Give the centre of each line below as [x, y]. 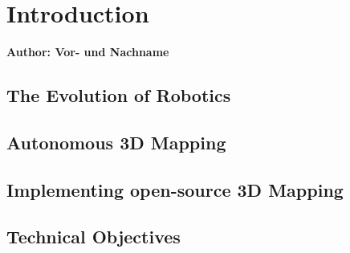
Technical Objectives [94, 237]
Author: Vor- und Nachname [88, 52]
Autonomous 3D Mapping [116, 142]
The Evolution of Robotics [119, 95]
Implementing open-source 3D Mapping [175, 189]
